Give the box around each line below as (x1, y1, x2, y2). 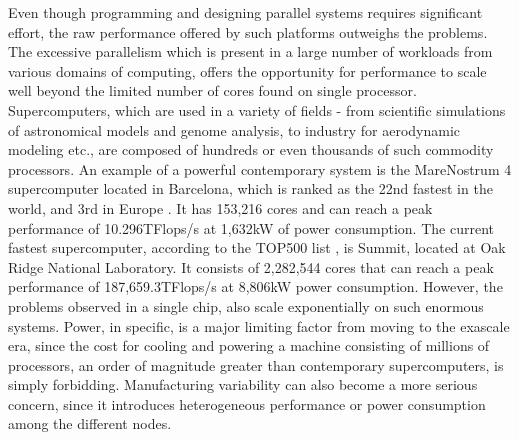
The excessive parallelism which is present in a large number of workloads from (8, 41, 493, 62)
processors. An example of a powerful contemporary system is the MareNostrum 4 (8, 158, 512, 179)
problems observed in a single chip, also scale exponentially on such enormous (8, 295, 484, 316)
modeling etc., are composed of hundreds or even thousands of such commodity (8, 139, 494, 160)
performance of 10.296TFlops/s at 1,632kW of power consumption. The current (8, 217, 494, 238)
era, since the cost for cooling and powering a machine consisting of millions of (8, 335, 490, 356)
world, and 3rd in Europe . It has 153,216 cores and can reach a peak (8, 197, 433, 218)
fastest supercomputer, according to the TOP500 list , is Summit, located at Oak (8, 237, 506, 258)
